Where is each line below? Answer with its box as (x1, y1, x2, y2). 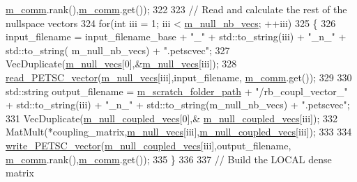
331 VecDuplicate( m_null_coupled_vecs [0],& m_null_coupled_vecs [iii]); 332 (6, 110, 338, 125)
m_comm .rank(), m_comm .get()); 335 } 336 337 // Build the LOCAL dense (6, 151, 332, 166)
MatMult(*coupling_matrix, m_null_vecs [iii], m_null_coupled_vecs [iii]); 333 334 (6, 124, 352, 139)
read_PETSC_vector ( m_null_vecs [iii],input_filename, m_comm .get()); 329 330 (6, 69, 352, 84)
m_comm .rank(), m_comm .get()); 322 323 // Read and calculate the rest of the (6, 2, 347, 16)
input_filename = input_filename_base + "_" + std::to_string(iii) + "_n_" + (6, 29, 347, 44)
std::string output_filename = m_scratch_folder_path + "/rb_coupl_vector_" (6, 83, 348, 98)
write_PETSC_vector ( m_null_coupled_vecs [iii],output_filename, (6, 138, 291, 152)
